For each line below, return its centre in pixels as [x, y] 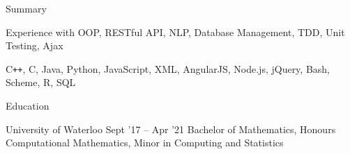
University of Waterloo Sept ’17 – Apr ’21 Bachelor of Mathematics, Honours [171, 129]
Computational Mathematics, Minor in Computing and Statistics [145, 143]
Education [28, 106]
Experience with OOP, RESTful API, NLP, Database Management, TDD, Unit [175, 32]
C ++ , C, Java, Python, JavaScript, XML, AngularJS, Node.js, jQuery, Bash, [168, 68]
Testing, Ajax [35, 45]
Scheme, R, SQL [41, 82]
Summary [26, 8]
